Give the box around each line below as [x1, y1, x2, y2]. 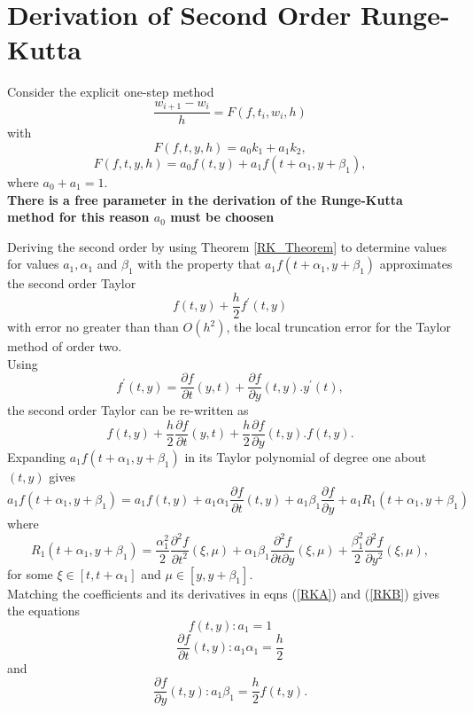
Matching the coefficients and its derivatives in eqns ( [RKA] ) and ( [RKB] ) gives [7, 584, 439, 602]
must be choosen [170, 208, 275, 226]
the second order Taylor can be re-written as [7, 401, 249, 419]
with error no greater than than [7, 317, 179, 336]
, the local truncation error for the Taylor [226, 317, 451, 336]
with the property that [137, 255, 261, 273]
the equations [7, 601, 81, 620]
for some [7, 564, 53, 583]
